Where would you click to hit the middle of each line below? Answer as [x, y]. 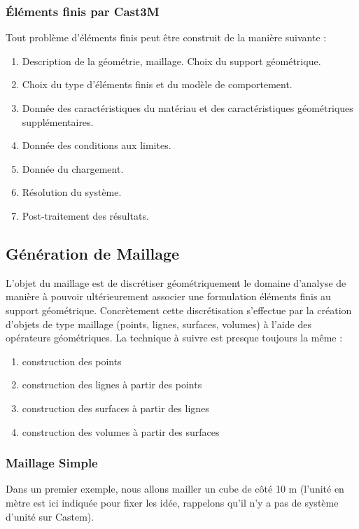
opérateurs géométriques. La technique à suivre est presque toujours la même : [174, 338]
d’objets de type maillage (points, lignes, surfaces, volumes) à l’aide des [159, 324]
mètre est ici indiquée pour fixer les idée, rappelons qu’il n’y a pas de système [172, 502]
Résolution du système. [72, 192]
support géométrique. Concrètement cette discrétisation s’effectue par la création [179, 310]
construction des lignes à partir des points [112, 385]
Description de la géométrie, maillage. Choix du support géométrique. [171, 61]
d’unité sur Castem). [50, 516]
